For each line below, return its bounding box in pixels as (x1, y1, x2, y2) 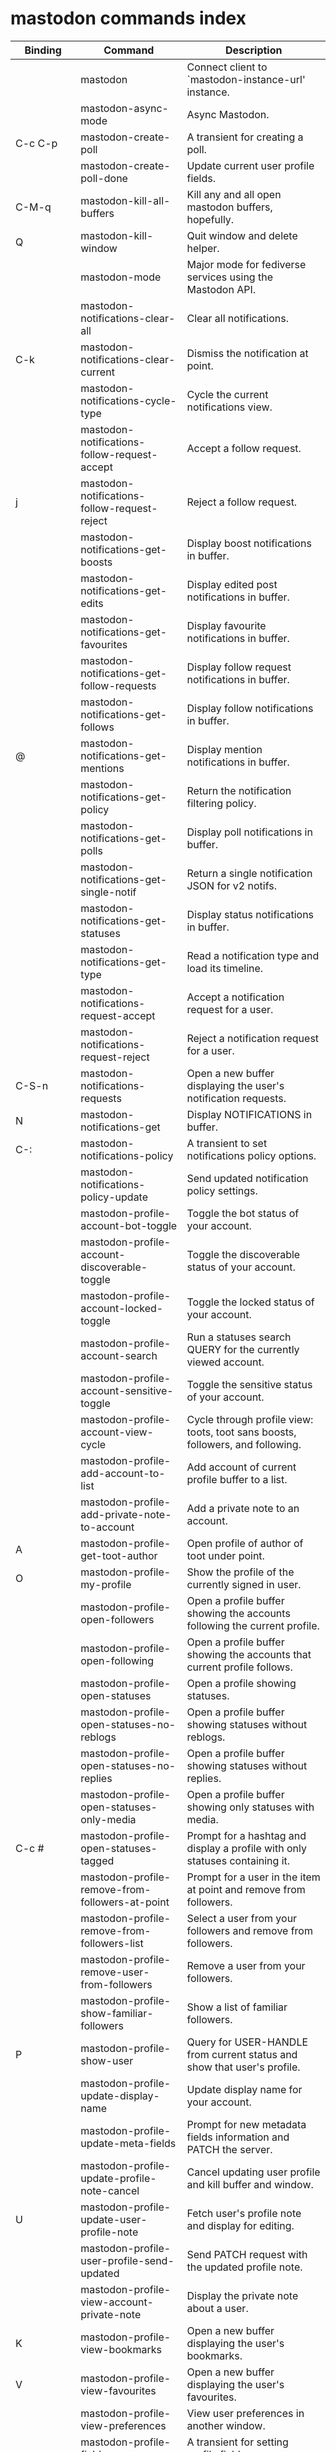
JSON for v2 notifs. (186, 878, 277, 892)
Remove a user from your (186, 1958, 306, 1972)
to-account (80, 1520, 135, 1534)
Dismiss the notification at (186, 346, 309, 360)
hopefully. (186, 212, 235, 226)
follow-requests (80, 678, 157, 692)
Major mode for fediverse (186, 257, 307, 271)
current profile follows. (186, 1660, 293, 1674)
